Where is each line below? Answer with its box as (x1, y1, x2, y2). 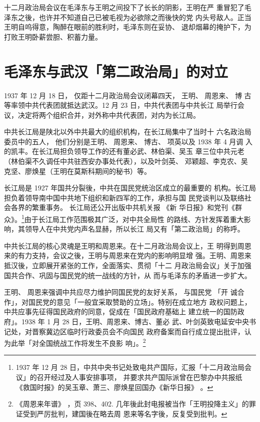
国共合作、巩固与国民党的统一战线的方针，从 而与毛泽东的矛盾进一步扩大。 (4, 270, 251, 280)
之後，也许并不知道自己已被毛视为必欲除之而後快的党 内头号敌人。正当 (17, 12, 251, 22)
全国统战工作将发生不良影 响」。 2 (38, 336, 146, 348)
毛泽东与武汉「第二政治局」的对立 (4, 61, 228, 81)
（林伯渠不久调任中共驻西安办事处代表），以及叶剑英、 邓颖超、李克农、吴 (4, 156, 248, 166)
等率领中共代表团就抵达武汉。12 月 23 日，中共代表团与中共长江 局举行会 (4, 100, 244, 110)
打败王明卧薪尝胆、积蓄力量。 (4, 31, 102, 42)
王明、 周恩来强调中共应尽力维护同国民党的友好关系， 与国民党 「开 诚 (4, 287, 237, 297)
